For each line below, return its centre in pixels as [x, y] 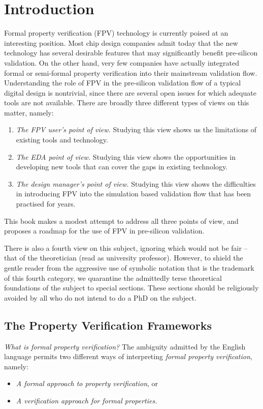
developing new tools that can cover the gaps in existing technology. [122, 167]
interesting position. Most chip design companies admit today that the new [121, 42]
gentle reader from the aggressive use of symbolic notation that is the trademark [129, 268]
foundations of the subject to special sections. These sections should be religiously [131, 288]
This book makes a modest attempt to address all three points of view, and [121, 221]
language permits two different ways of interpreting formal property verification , [128, 356]
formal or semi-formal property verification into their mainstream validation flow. [131, 72]
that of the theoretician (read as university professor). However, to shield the [124, 258]
